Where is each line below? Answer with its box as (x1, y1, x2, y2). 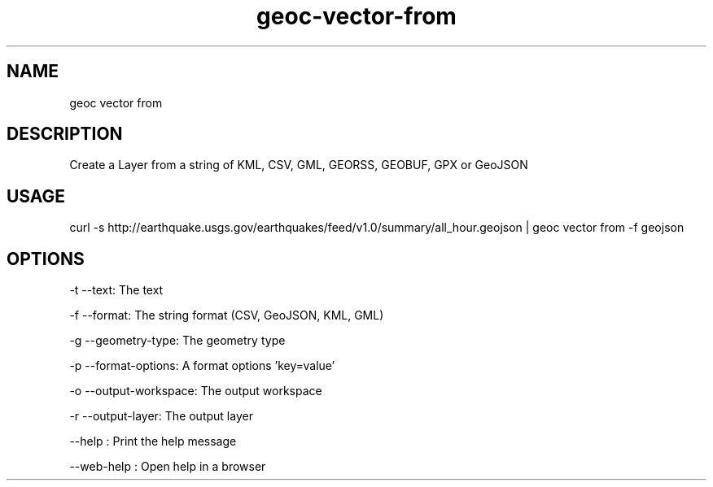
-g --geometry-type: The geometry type (69, 333, 286, 348)
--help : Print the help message (69, 434, 237, 449)
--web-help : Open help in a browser (69, 459, 266, 474)
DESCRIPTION (7, 124, 123, 145)
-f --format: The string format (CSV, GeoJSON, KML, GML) (69, 308, 384, 323)
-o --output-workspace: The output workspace (69, 384, 322, 398)
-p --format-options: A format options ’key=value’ (69, 359, 335, 373)
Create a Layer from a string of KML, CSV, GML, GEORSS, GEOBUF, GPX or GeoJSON (69, 158, 528, 172)
